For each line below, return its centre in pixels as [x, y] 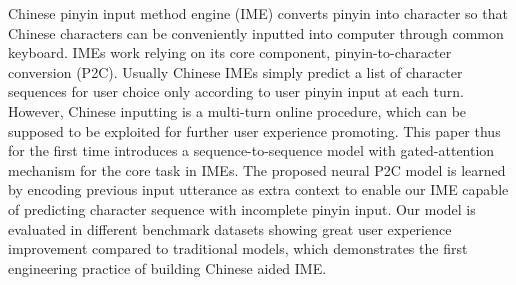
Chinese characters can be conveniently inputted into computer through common [256, 32]
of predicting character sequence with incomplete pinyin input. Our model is [242, 208]
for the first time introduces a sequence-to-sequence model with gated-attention [251, 150]
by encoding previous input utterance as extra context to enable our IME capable [258, 189]
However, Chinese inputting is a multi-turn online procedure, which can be [237, 110]
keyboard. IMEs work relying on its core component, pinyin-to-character [230, 52]
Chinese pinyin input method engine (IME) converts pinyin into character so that [258, 13]
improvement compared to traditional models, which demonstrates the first [238, 248]
